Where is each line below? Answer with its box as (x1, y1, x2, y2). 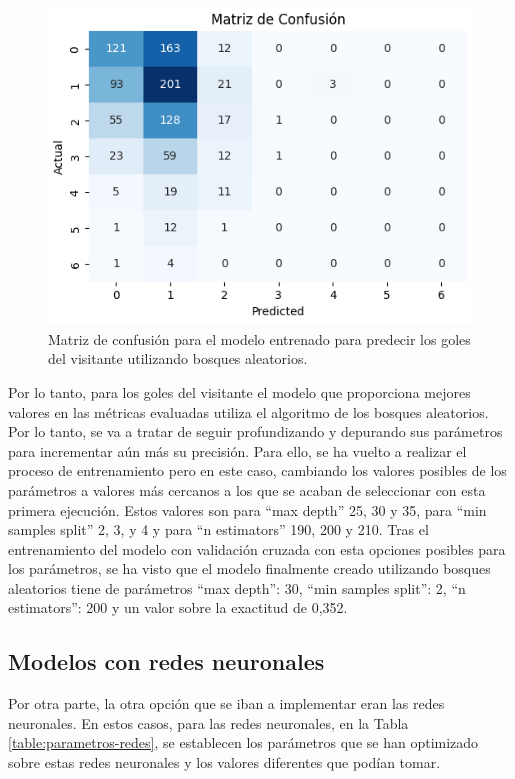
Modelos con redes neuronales (8, 646, 325, 677)
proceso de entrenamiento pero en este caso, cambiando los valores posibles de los (8, 460, 507, 481)
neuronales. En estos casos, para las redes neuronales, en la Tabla (8, 712, 409, 733)
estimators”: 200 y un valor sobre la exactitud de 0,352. (8, 597, 348, 618)
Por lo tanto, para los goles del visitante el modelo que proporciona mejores (8, 381, 471, 402)
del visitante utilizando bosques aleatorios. (48, 348, 308, 369)
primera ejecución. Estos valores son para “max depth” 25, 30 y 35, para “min (8, 499, 487, 520)
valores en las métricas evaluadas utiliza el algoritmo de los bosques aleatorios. (8, 401, 489, 422)
